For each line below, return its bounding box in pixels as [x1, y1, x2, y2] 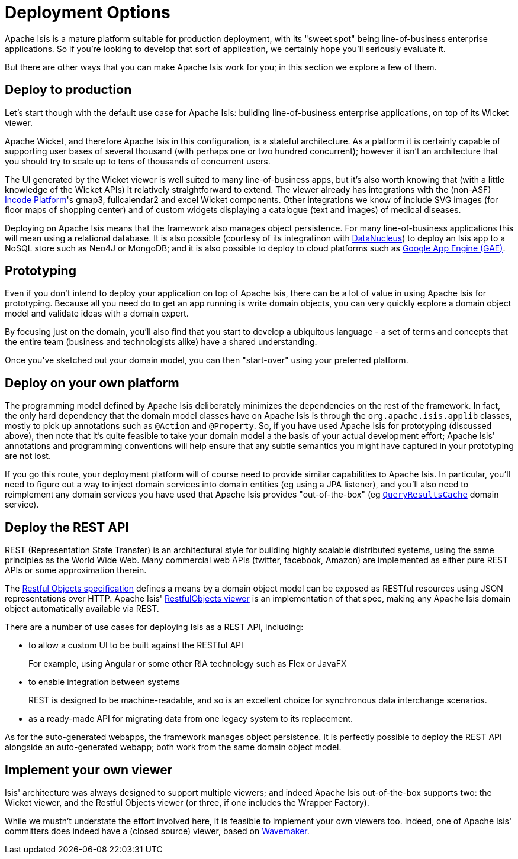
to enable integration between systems [28, 677, 180, 687]
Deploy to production [5, 82, 132, 98]
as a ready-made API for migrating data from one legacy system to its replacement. [28, 713, 353, 724]
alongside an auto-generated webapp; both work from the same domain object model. [5, 742, 342, 753]
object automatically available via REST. [5, 603, 159, 614]
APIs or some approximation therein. [5, 565, 147, 576]
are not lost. [5, 451, 51, 461]
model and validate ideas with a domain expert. [5, 308, 189, 319]
